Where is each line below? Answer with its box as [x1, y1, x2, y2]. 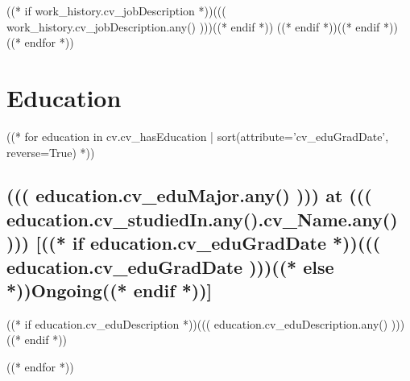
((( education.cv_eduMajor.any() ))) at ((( [6, 183, 372, 208]
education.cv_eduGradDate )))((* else [6, 254, 334, 279]
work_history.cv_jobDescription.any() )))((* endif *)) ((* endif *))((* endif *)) [6, 18, 398, 35]
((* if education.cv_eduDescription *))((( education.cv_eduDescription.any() [6, 315, 388, 332]
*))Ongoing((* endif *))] [6, 278, 213, 303]
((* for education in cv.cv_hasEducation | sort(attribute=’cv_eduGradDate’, [6, 127, 389, 144]
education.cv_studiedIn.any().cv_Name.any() [6, 206, 398, 231]
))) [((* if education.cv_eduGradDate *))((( [6, 230, 381, 255]
